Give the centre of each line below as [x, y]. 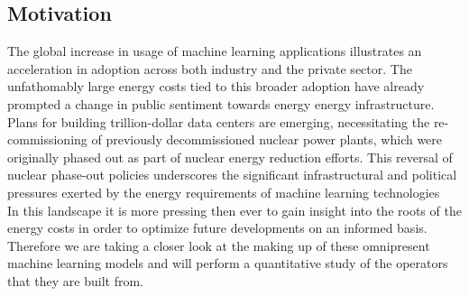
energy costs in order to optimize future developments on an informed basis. [217, 228]
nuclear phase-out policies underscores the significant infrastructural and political [232, 175]
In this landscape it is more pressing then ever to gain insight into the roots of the [234, 210]
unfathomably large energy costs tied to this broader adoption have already [216, 86]
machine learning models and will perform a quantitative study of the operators [228, 263]
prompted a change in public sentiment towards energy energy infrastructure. [221, 103]
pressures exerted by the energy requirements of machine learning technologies [224, 192]
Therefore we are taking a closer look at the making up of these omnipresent [219, 245]
